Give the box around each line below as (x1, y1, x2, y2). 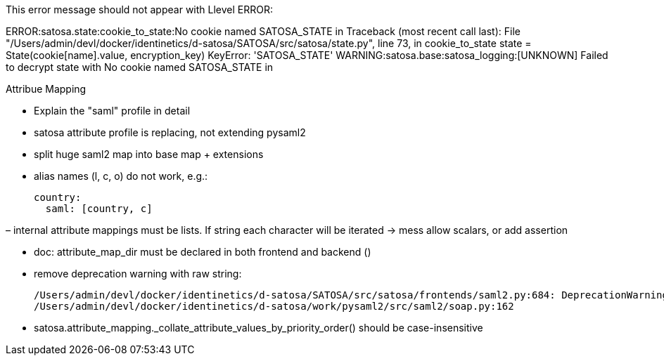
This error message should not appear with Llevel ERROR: (6, 4, 273, 15)
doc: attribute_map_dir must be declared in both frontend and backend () (34, 246, 371, 258)
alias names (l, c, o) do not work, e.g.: (34, 170, 208, 182)
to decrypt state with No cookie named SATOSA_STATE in (6, 61, 274, 73)
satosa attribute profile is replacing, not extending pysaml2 (34, 126, 306, 138)
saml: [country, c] (45, 203, 153, 214)
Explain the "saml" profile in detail (34, 105, 191, 117)
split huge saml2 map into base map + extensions (34, 148, 264, 160)
